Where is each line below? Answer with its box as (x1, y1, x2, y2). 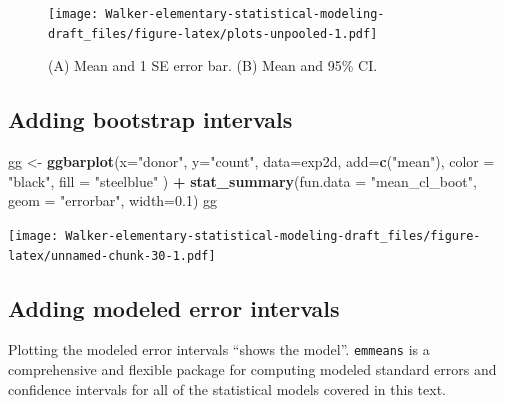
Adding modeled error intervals (8, 292, 340, 323)
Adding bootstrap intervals (8, 104, 293, 135)
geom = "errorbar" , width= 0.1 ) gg (8, 190, 218, 211)
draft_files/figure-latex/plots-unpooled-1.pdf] (48, 26, 378, 41)
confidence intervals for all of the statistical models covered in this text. (8, 378, 446, 399)
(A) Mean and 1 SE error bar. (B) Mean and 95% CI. (48, 55, 378, 76)
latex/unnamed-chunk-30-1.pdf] (8, 248, 216, 263)
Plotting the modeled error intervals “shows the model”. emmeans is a (8, 339, 430, 360)
